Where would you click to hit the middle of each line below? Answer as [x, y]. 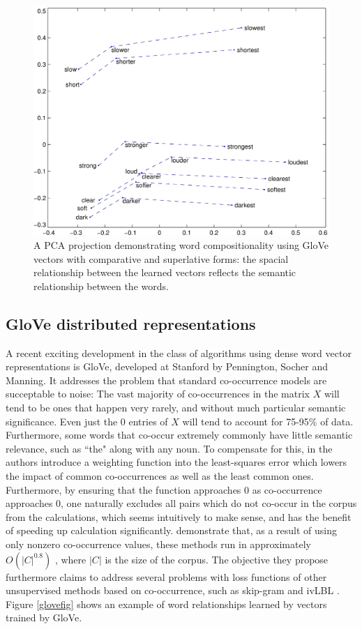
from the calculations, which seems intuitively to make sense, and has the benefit [179, 516]
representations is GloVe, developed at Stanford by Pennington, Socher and [167, 366]
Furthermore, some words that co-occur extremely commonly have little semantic [179, 435]
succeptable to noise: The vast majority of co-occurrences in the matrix [158, 394]
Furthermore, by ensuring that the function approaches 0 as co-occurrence [164, 489]
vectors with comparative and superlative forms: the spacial [161, 258]
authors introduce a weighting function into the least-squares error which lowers [176, 462]
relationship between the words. [101, 286]
